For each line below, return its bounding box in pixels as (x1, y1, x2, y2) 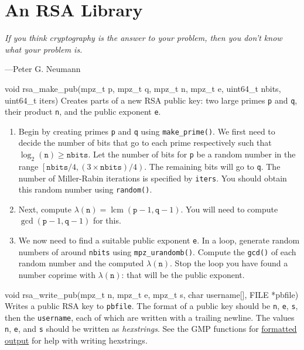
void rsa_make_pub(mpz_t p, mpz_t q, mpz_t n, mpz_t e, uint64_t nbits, (5, 82, 281, 94)
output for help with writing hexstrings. (5, 334, 148, 346)
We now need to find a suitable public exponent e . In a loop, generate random (18, 234, 300, 246)
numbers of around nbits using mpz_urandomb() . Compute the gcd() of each (18, 245, 296, 258)
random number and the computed (18, 257, 144, 269)
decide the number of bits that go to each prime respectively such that (18, 136, 272, 149)
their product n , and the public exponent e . (5, 105, 161, 118)
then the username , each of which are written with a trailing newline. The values (5, 311, 295, 323)
